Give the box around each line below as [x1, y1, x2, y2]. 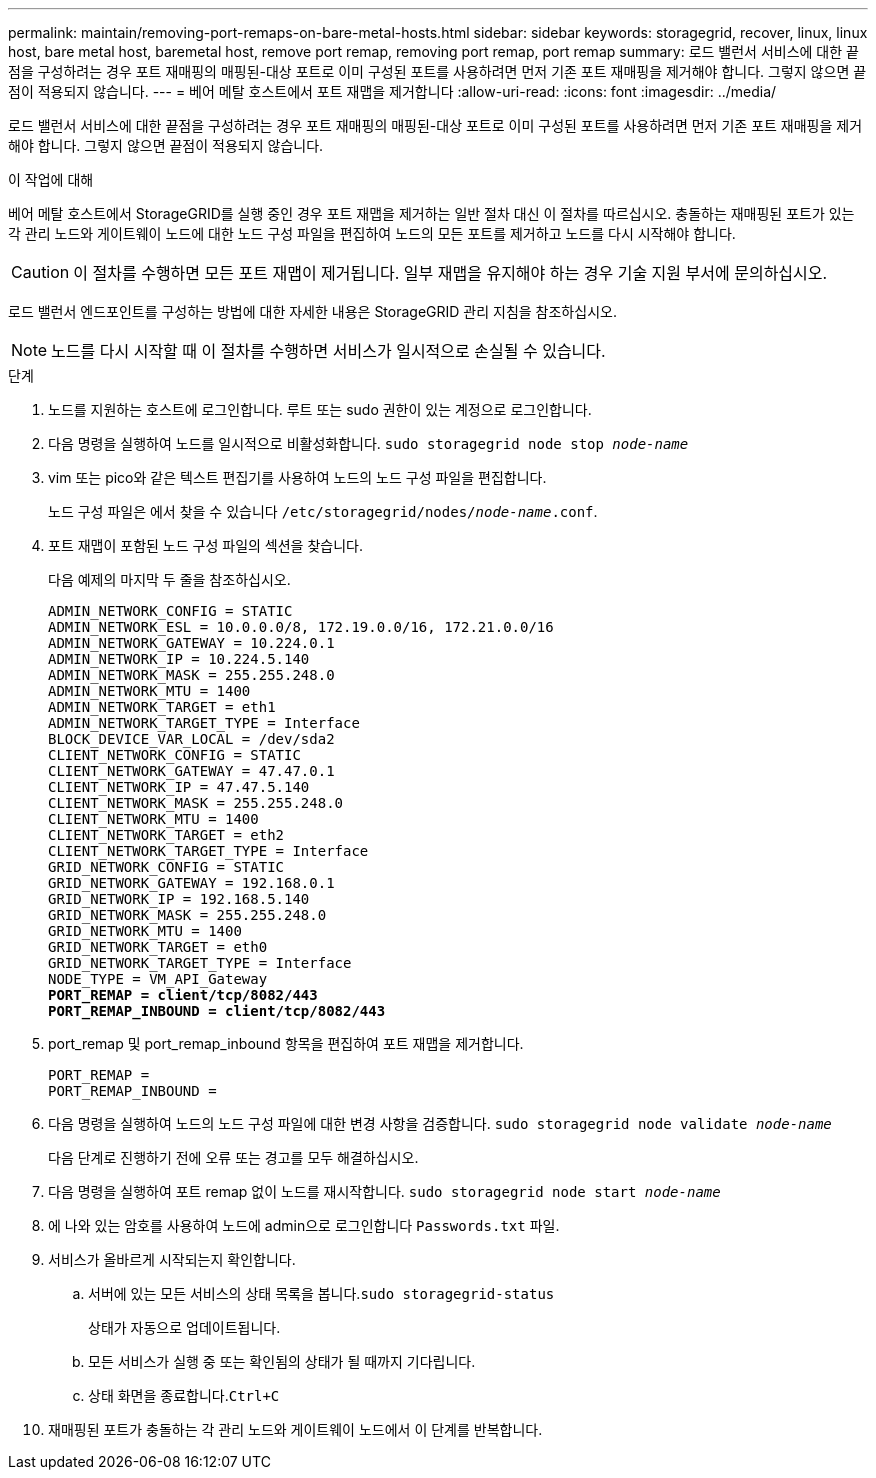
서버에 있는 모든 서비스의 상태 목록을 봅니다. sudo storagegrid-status [88, 1285, 555, 1302]
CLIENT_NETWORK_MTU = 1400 [48, 811, 259, 827]
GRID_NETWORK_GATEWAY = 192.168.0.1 [48, 875, 335, 891]
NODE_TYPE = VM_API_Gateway [48, 971, 268, 987]
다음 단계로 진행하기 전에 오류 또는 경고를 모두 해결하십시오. [48, 1149, 419, 1166]
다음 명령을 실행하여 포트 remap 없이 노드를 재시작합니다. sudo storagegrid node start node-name [48, 1183, 721, 1200]
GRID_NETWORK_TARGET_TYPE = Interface [48, 955, 352, 971]
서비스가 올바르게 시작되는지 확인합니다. [48, 1251, 296, 1268]
